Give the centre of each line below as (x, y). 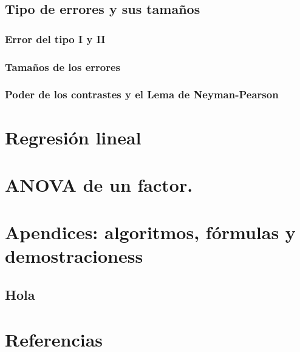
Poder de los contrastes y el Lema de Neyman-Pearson (142, 94)
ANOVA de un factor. (99, 184)
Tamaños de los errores (63, 66)
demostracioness (74, 256)
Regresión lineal (73, 137)
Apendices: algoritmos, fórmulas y (150, 232)
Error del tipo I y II (55, 39)
